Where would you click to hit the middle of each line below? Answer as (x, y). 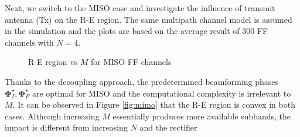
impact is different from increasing (66, 127)
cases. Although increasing (52, 116)
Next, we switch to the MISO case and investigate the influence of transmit (140, 8)
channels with (29, 42)
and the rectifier (168, 127)
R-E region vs (53, 62)
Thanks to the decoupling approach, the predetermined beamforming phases (142, 81)
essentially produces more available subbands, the (202, 116)
